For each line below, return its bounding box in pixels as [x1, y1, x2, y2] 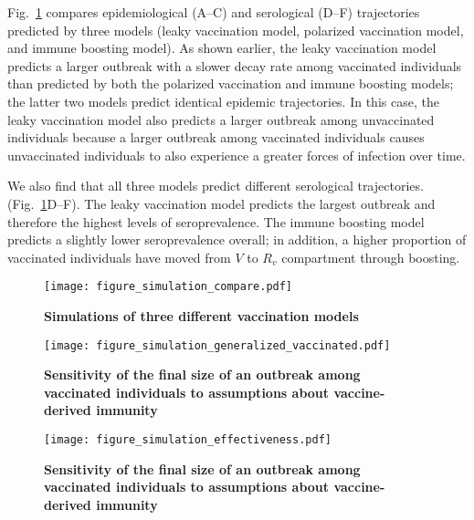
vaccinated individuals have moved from [7, 247, 231, 266]
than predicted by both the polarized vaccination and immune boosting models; [7, 74, 454, 93]
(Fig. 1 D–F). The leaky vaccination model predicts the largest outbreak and [7, 193, 436, 213]
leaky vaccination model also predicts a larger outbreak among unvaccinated [7, 109, 435, 129]
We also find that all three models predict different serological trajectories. [7, 176, 424, 195]
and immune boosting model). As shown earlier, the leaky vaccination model [7, 38, 437, 57]
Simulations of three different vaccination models [44, 306, 359, 325]
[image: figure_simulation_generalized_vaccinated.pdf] [44, 338, 391, 352]
